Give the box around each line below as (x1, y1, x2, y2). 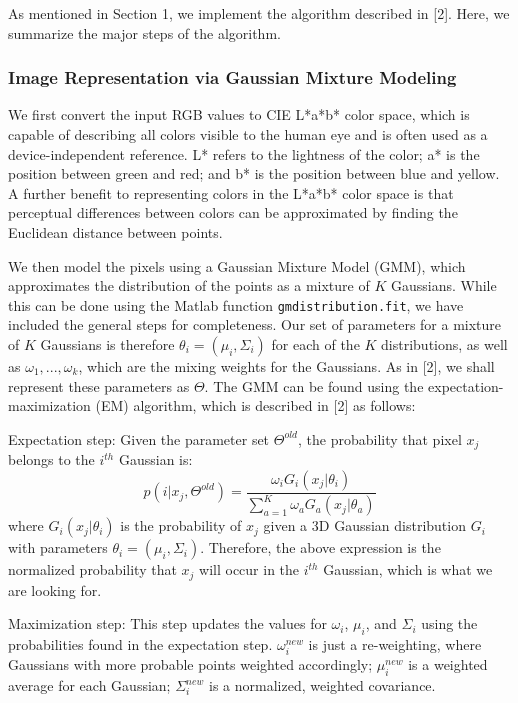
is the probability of (120, 515, 242, 536)
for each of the (271, 334, 360, 354)
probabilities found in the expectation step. (8, 634, 273, 655)
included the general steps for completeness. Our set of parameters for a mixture (8, 314, 502, 335)
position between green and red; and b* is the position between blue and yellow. (8, 163, 500, 184)
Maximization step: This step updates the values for (8, 613, 327, 634)
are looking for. (8, 579, 102, 600)
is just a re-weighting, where (308, 634, 482, 655)
